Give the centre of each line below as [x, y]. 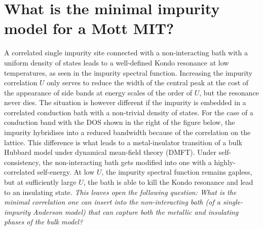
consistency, [22, 162]
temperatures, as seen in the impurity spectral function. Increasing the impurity [128, 72]
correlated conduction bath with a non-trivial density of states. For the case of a [129, 112]
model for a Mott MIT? [89, 28]
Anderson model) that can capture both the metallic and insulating [136, 211]
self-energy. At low [66, 172]
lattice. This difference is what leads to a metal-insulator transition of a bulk [123, 142]
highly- [225, 162]
